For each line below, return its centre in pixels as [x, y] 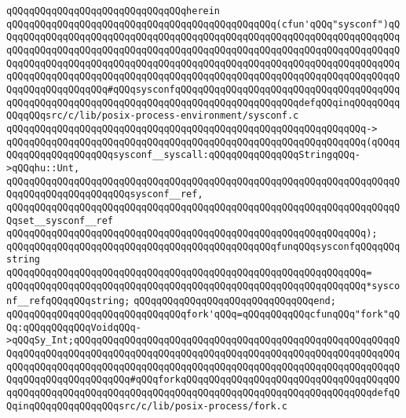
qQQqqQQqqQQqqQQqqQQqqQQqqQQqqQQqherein [113, 11]
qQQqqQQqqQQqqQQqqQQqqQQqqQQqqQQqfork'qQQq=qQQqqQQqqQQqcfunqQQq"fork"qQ [203, 315]
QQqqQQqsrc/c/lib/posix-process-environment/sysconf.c [153, 116]
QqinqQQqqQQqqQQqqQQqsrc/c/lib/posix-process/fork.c [147, 406]
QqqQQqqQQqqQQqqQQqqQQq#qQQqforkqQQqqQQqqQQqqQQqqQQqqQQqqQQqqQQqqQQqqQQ [203, 380]
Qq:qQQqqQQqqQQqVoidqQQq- [74, 327]
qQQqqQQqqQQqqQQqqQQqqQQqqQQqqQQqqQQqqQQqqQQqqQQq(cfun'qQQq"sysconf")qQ [203, 24]
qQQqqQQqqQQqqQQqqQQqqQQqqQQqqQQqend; [235, 301]
